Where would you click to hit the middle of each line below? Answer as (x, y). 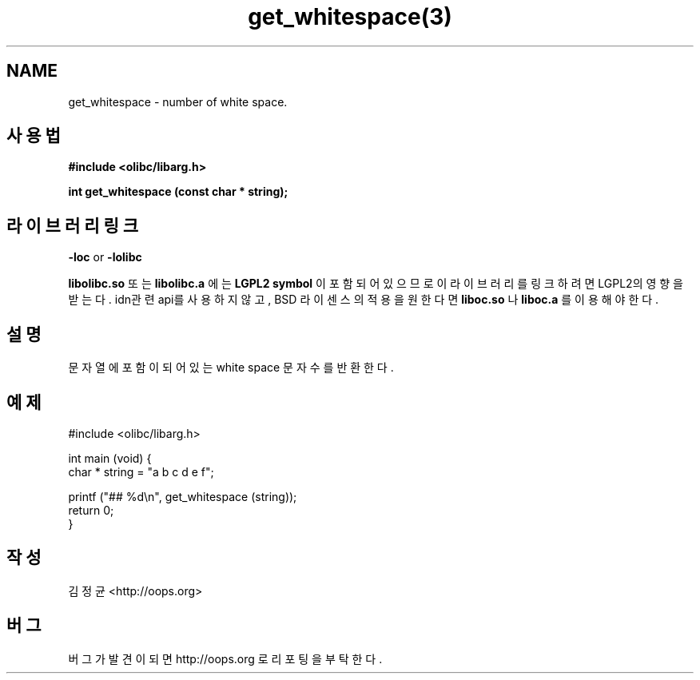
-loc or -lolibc (105, 257)
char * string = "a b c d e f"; (141, 471)
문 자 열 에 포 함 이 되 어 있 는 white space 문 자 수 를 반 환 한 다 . (231, 368)
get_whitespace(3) (350, 17)
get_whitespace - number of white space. (178, 101)
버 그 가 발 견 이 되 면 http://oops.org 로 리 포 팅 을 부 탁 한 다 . (225, 658)
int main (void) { (110, 458)
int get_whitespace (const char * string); (178, 192)
